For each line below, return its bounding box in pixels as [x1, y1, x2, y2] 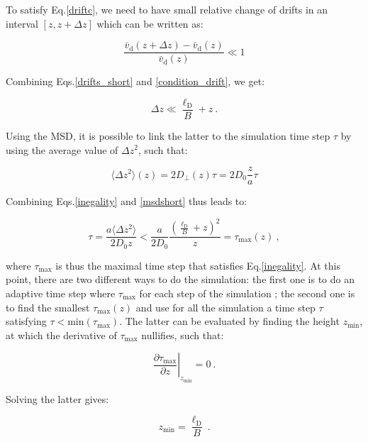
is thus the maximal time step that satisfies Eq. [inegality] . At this [55, 258, 340, 272]
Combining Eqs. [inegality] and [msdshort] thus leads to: [6, 194, 247, 209]
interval [6, 16, 38, 31]
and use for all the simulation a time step [135, 299, 316, 314]
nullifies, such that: [141, 327, 224, 342]
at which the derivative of [6, 327, 117, 342]
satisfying [6, 314, 47, 328]
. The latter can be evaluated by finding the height [119, 314, 340, 328]
